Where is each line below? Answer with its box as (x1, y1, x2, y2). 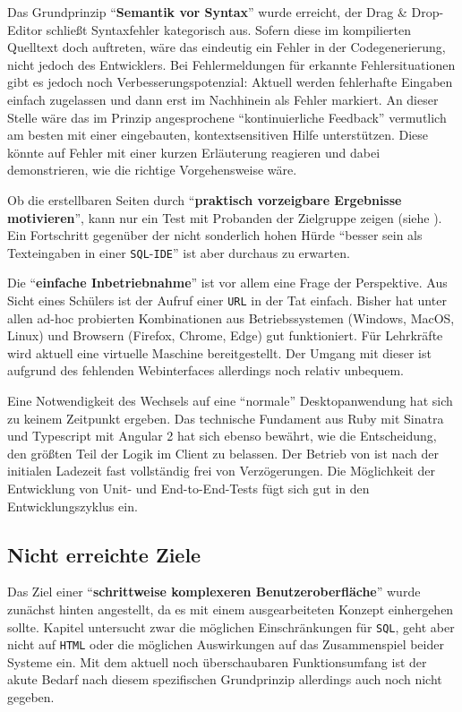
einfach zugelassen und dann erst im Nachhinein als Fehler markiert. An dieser (7, 90, 439, 108)
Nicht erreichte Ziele (7, 540, 201, 568)
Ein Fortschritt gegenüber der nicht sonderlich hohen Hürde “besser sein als (7, 226, 423, 244)
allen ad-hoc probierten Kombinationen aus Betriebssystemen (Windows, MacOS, (7, 308, 455, 327)
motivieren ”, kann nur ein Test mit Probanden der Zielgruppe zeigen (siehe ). (7, 208, 442, 227)
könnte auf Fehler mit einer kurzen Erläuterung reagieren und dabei (7, 142, 381, 161)
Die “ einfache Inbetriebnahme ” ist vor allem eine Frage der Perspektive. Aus (7, 273, 448, 292)
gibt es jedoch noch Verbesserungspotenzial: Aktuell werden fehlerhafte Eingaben (7, 73, 453, 91)
